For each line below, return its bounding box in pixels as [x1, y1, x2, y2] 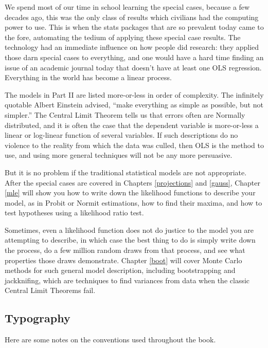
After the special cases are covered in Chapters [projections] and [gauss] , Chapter [5, 177, 261, 188]
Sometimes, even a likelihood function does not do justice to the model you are [5, 224, 254, 235]
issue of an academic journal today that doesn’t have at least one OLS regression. [5, 62, 262, 72]
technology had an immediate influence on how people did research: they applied [5, 42, 259, 52]
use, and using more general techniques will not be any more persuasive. [5, 150, 233, 160]
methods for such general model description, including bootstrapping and [5, 265, 236, 276]
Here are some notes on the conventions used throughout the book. [5, 334, 216, 345]
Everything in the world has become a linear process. [5, 72, 172, 83]
